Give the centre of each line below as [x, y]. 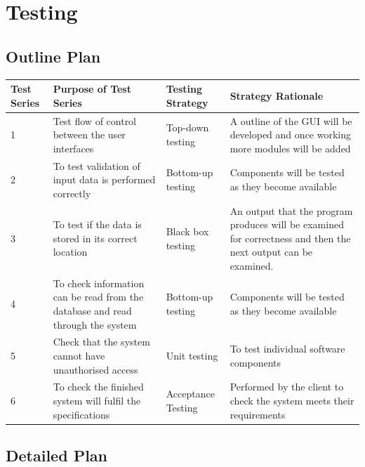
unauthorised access [95, 369]
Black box [187, 231]
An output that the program [291, 210]
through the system [95, 324]
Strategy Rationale [277, 95]
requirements [258, 414]
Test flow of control [95, 120]
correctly [72, 193]
